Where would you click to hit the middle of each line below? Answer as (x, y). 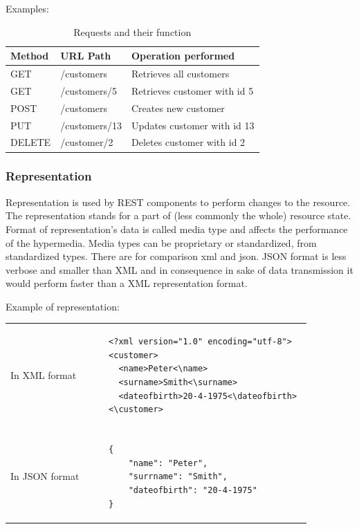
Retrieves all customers (181, 74)
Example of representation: (63, 306)
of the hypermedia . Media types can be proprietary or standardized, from (161, 242)
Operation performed (183, 56)
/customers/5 (89, 90)
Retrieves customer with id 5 (193, 90)
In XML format (44, 375)
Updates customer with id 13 (193, 125)
